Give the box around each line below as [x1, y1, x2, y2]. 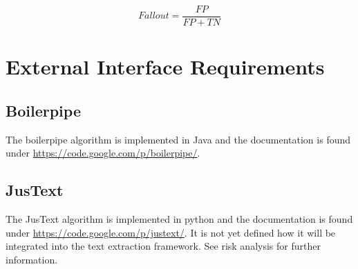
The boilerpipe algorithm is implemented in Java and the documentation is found [6, 132, 351, 146]
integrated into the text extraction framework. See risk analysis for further [6, 239, 321, 253]
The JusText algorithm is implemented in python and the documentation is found [6, 212, 353, 226]
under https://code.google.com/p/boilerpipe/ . [6, 146, 200, 160]
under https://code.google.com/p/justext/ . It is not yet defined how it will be [6, 225, 336, 239]
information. [6, 252, 58, 266]
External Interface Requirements [6, 52, 325, 81]
